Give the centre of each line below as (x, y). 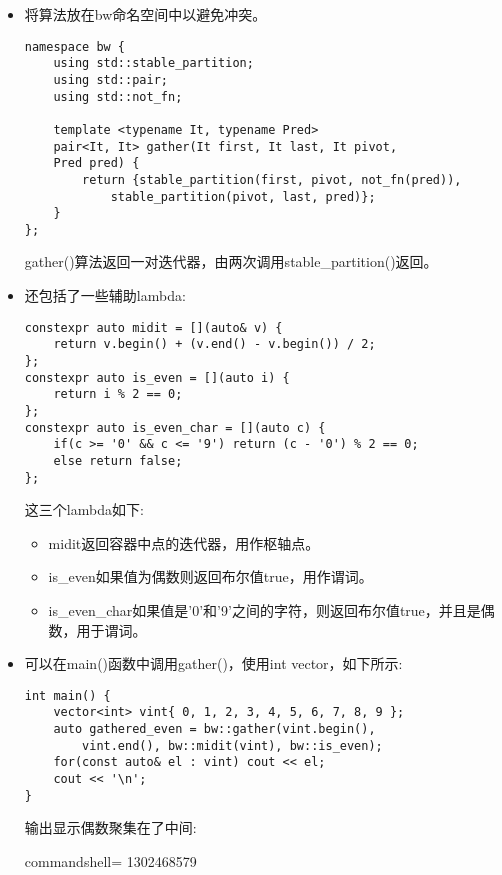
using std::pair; (110, 79)
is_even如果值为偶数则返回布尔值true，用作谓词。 (210, 576)
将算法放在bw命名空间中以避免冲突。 (145, 14)
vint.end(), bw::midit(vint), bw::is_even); (232, 745)
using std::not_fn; (118, 96)
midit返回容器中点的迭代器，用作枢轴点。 (184, 542)
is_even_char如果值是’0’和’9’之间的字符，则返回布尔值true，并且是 (264, 610)
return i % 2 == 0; (118, 394)
